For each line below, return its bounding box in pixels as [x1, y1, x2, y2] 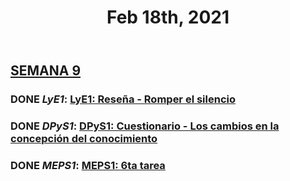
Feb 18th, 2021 [106, 6, 230, 29]
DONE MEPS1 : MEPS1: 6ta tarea [10, 158, 166, 172]
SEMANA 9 [10, 62, 82, 80]
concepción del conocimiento [10, 132, 158, 146]
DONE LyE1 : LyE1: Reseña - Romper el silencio [10, 92, 237, 106]
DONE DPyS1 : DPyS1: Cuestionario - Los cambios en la [10, 119, 280, 133]
